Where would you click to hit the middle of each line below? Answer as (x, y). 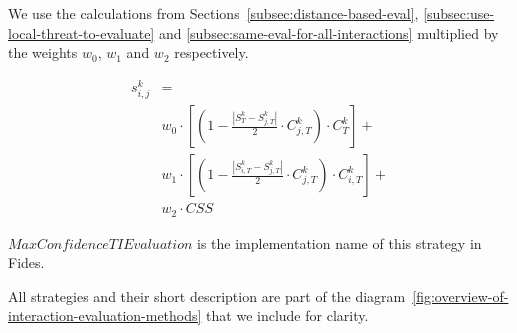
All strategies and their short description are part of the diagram (207, 295)
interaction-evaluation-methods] (105, 315)
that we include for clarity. (287, 315)
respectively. (211, 52)
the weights (43, 52)
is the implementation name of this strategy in (339, 242)
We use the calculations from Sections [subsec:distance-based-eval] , (213, 13)
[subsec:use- (459, 13)
